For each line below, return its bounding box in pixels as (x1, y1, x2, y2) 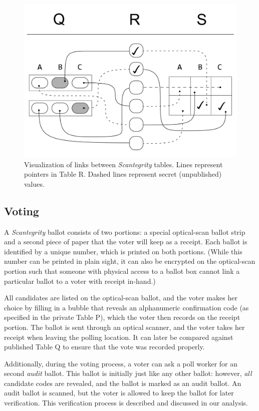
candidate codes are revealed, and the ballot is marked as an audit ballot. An (4, 377, 241, 388)
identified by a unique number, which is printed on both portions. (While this (4, 246, 242, 256)
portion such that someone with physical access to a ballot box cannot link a (4, 265, 240, 276)
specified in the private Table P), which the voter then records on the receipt (4, 312, 240, 322)
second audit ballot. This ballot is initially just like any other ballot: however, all (4, 368, 252, 378)
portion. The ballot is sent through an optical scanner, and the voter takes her (4, 321, 245, 332)
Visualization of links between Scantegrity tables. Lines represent (24, 159, 223, 169)
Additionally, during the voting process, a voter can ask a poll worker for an (4, 358, 238, 368)
